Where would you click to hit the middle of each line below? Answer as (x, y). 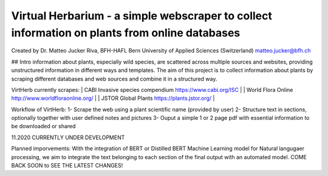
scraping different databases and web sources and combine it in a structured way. (114, 79)
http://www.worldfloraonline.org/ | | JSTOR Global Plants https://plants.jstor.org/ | (113, 98)
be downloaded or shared (43, 126)
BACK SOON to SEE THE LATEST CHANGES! (67, 166)
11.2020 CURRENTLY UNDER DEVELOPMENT (68, 137)
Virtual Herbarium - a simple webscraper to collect (142, 16)
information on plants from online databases (126, 33)
